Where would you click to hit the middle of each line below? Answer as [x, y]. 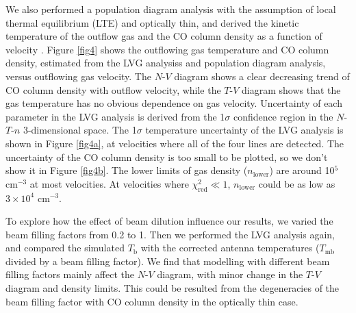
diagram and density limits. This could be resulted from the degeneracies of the [173, 288]
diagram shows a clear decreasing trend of [262, 76]
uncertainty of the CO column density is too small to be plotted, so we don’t [167, 156]
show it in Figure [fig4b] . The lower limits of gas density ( [127, 170]
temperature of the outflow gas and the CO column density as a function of [164, 36]
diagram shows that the [291, 89]
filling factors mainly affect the [70, 274]
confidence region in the [283, 116]
